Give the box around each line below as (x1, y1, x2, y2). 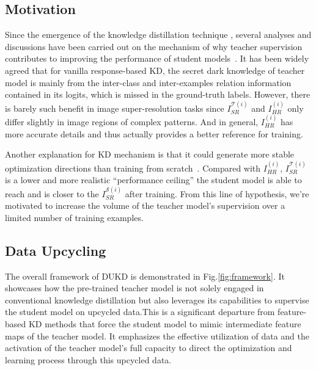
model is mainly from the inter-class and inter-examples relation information (5, 76, 292, 89)
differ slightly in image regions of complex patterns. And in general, (5, 115, 259, 128)
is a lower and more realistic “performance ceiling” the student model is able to (5, 173, 302, 186)
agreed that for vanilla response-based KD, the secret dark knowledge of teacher (5, 63, 305, 76)
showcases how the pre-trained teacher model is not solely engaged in (5, 281, 264, 294)
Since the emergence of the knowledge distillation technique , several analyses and (5, 28, 312, 41)
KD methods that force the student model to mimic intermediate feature (28, 317, 301, 330)
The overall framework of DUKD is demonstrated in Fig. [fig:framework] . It (5, 269, 285, 282)
